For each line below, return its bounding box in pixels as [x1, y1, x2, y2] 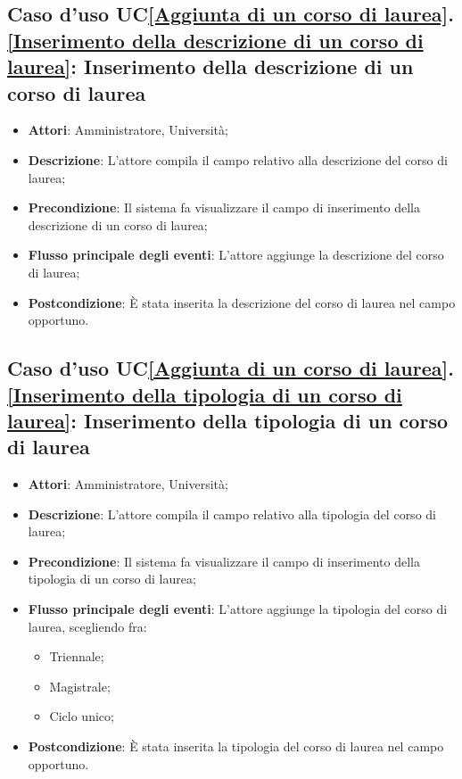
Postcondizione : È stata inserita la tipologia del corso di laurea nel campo [28, 737, 444, 756]
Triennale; [49, 647, 104, 666]
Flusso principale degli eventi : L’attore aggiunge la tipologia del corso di [28, 600, 448, 618]
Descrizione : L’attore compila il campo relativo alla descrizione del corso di [28, 150, 448, 169]
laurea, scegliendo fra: [28, 617, 147, 635]
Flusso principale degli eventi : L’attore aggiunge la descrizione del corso [28, 245, 444, 264]
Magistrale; [49, 676, 111, 695]
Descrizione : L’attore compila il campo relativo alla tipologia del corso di [28, 504, 436, 523]
